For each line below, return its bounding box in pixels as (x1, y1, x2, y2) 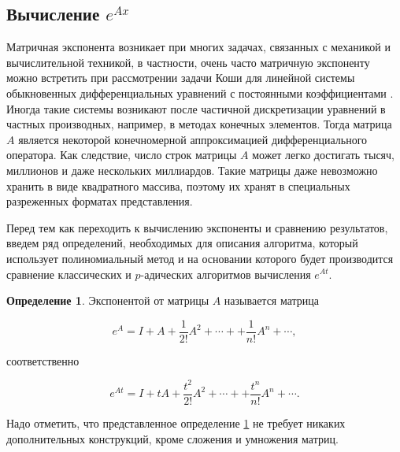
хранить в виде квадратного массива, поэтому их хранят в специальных (6, 177, 350, 194)
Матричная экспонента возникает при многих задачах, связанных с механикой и (6, 39, 391, 55)
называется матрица (224, 292, 320, 309)
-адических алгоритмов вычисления (140, 265, 311, 282)
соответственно (6, 352, 80, 369)
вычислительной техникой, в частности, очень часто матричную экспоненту (6, 54, 370, 70)
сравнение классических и (6, 265, 131, 282)
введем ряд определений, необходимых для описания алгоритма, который (6, 235, 358, 251)
